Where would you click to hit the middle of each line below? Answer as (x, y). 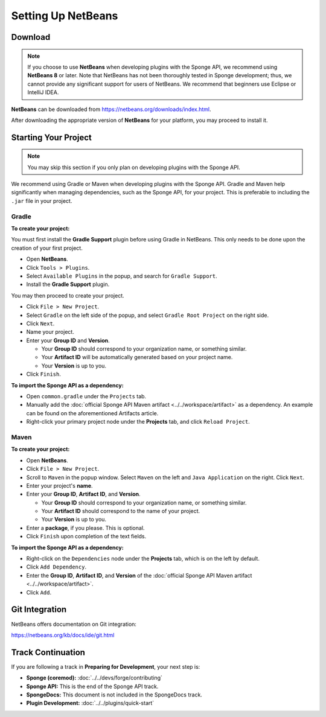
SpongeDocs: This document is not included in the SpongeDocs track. (114, 695)
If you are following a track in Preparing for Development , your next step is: (106, 666)
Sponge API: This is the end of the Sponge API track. (92, 686)
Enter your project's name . (59, 485)
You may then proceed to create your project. (68, 295)
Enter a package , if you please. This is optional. (85, 527)
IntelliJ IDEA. (43, 92)
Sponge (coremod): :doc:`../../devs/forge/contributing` (94, 678)
